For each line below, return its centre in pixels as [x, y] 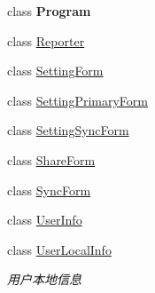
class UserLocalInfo [59, 249]
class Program [49, 11]
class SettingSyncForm [68, 130]
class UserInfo [45, 220]
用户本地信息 [44, 279]
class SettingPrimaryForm [77, 100]
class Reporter [46, 40]
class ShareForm [51, 159]
